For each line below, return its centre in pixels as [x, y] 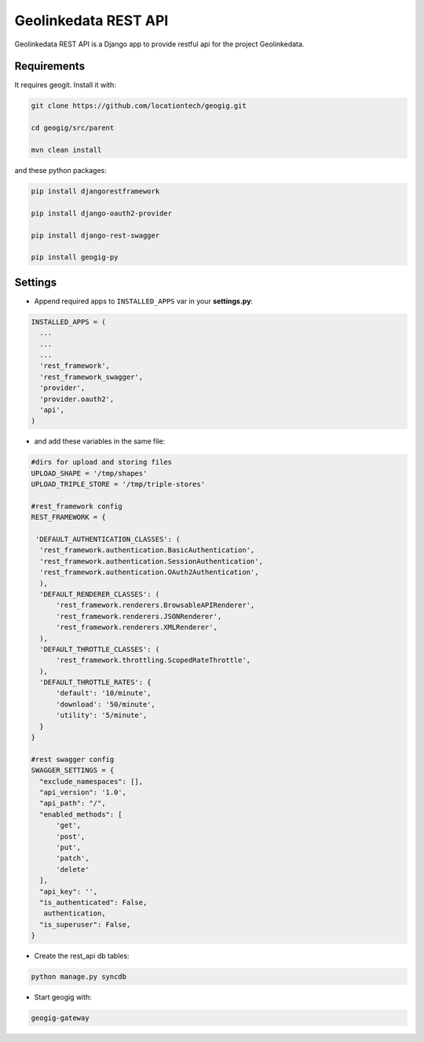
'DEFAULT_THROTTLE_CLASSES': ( [100, 649]
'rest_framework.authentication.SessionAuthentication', [151, 561]
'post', [71, 836]
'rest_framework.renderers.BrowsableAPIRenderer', [155, 605]
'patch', [73, 858]
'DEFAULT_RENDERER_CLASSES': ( [100, 594]
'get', [69, 825]
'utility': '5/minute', [102, 715]
